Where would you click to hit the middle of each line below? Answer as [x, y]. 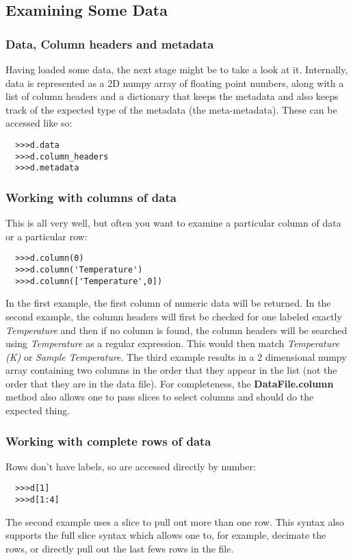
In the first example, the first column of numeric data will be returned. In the [168, 303]
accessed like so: [39, 123]
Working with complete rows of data [108, 441]
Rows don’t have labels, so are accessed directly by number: [131, 466]
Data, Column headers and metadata [110, 43]
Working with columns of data [91, 197]
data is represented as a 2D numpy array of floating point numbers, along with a [175, 82]
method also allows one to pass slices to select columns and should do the [160, 397]
